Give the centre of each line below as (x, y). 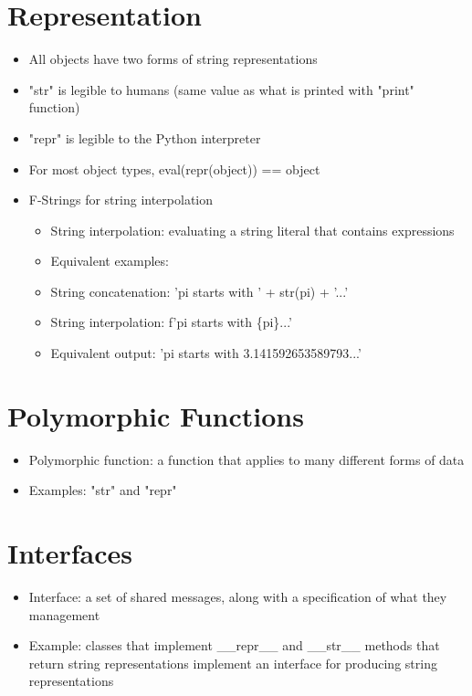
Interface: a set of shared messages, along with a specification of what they (238, 597)
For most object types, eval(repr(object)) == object (174, 169)
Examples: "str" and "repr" (103, 490)
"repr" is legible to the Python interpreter (145, 137)
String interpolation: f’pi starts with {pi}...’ (171, 322)
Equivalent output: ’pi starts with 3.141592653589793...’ (206, 353)
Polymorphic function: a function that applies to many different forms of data (246, 459)
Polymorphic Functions (156, 415)
